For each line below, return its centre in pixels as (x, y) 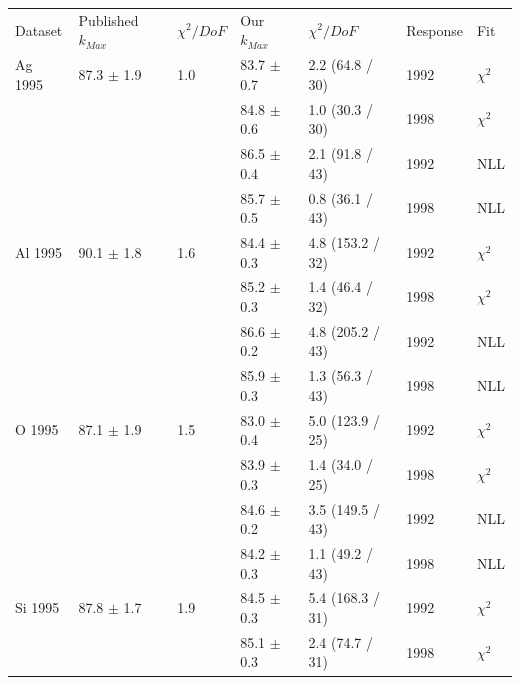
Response (434, 29)
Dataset (39, 29)
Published (108, 19)
